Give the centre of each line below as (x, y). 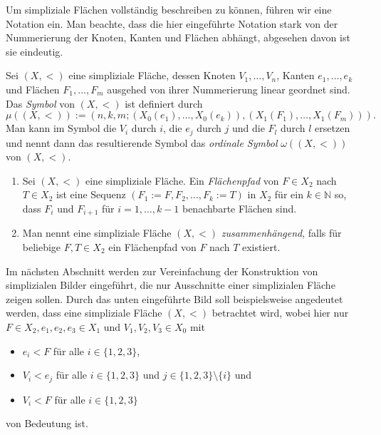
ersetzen (333, 128)
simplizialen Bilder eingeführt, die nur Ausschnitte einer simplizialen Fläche (171, 285)
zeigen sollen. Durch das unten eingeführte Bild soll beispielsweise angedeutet (174, 298)
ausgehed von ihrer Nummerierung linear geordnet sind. (229, 89)
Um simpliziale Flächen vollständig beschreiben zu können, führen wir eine (169, 9)
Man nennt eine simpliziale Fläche (97, 233)
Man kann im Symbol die (61, 128)
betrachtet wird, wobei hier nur (280, 313)
